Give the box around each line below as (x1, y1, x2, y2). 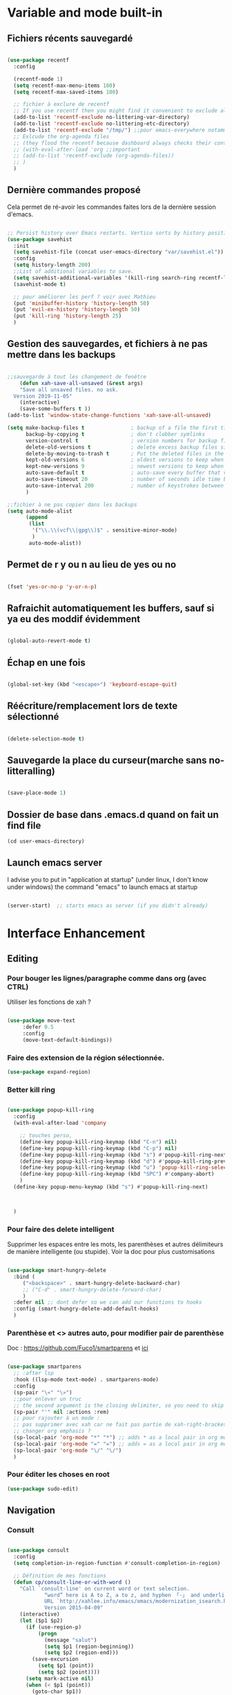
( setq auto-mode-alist (7, 507, 72, 514)
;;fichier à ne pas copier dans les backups (7, 501, 137, 508)
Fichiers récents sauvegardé (7, 32, 133, 44)
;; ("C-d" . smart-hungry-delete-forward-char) (22, 1286, 162, 1293)
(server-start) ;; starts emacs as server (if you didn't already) (7, 902, 209, 909)
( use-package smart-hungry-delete (7, 1267, 107, 1274)
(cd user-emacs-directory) (7, 838, 85, 845)
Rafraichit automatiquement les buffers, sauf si (7, 602, 215, 614)
